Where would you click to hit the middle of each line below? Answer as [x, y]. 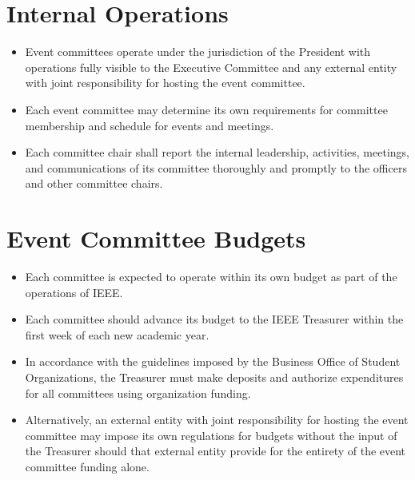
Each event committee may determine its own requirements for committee [206, 109]
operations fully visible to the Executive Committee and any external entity [211, 67]
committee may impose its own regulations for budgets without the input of [211, 435]
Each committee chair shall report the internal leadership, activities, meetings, [217, 152]
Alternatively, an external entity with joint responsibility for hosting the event [217, 420]
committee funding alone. [87, 466]
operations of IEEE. [74, 292]
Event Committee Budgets [156, 238]
